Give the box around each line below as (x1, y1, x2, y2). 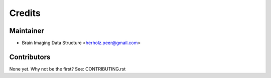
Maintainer (9, 26, 45, 35)
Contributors (9, 52, 51, 61)
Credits (9, 7, 41, 18)
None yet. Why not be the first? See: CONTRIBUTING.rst (9, 65, 126, 72)
